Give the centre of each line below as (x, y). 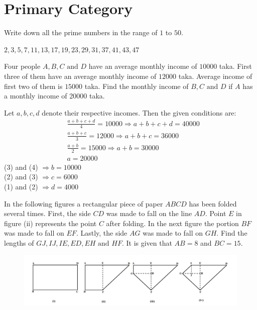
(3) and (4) (21, 167)
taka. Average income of (215, 76)
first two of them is (33, 86)
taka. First (235, 66)
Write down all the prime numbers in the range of (81, 32)
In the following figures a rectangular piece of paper (84, 203)
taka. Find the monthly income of (137, 86)
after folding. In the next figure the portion (172, 223)
